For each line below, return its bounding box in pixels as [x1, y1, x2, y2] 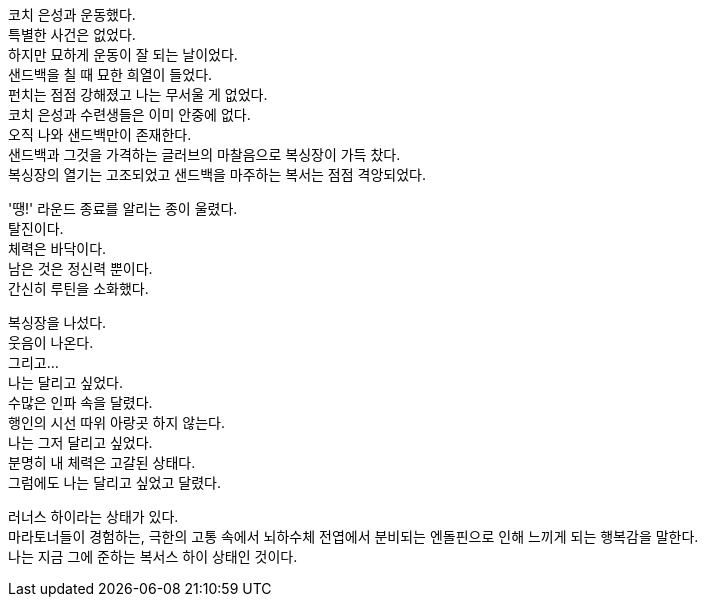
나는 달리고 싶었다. [8, 374, 123, 391]
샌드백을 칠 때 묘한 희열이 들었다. [8, 66, 213, 83]
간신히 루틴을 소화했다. [8, 280, 149, 297]
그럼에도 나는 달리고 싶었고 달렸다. [8, 474, 221, 491]
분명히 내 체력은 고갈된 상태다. [8, 454, 196, 471]
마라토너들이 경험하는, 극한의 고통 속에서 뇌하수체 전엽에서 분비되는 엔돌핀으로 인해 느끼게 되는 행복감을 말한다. [8, 528, 699, 545]
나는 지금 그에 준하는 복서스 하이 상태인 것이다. [8, 548, 298, 565]
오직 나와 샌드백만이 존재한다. [8, 126, 192, 143]
